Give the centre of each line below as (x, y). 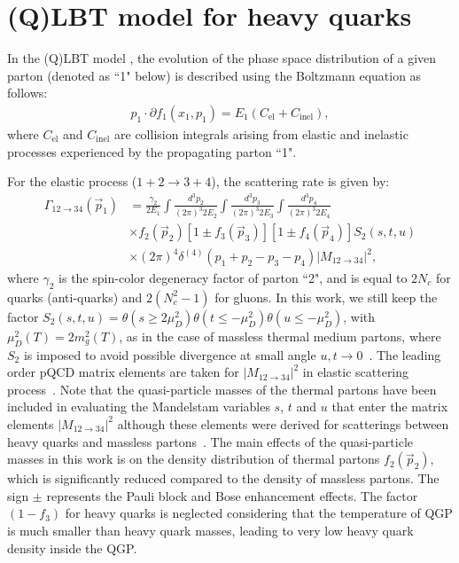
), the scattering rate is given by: (300, 181)
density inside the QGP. (72, 547)
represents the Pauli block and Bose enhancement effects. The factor (232, 495)
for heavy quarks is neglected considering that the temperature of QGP (259, 513)
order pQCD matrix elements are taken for (123, 372)
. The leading (405, 354)
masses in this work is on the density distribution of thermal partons (194, 459)
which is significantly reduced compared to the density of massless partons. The (223, 478)
